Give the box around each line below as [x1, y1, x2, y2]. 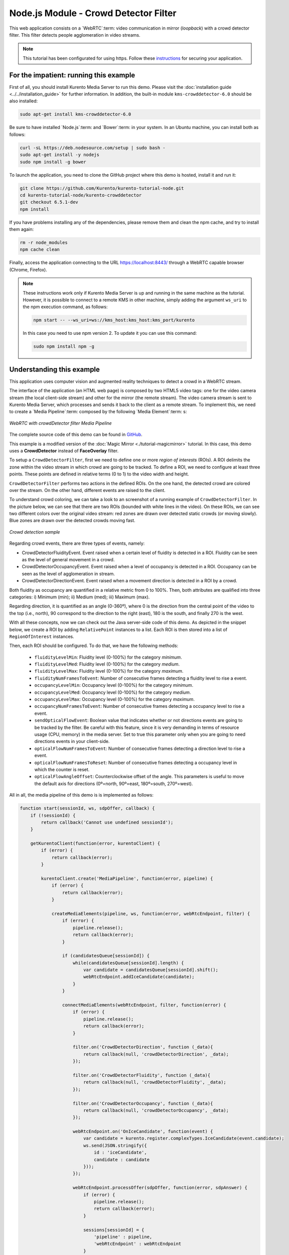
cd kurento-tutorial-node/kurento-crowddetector [20, 192, 142, 198]
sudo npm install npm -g [33, 344, 95, 349]
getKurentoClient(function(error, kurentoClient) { [30, 841, 161, 846]
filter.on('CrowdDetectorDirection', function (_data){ [73, 1044, 213, 1050]
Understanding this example [9, 365, 100, 373]
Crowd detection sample [9, 529, 60, 535]
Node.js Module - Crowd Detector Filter [9, 8, 177, 19]
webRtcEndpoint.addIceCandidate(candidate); [83, 974, 195, 980]
